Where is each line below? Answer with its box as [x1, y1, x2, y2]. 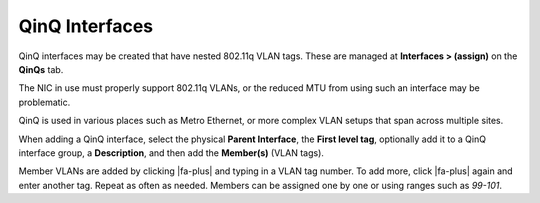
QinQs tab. [18, 63, 64, 75]
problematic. [18, 96, 71, 108]
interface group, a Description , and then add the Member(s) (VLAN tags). [18, 146, 325, 159]
